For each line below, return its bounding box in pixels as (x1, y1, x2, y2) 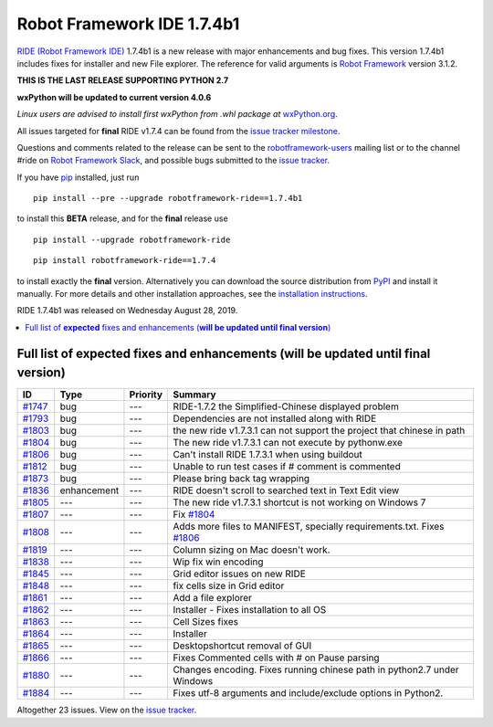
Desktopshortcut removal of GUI (173, 639, 312, 652)
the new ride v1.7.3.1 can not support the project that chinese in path (173, 425, 466, 437)
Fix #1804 (173, 508, 215, 521)
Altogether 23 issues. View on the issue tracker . (16, 704, 197, 716)
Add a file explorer (173, 592, 253, 605)
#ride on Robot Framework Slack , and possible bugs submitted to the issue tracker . (16, 155, 330, 166)
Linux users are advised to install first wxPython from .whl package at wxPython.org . (16, 109, 338, 120)
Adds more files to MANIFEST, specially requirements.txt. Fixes (173, 521, 445, 533)
